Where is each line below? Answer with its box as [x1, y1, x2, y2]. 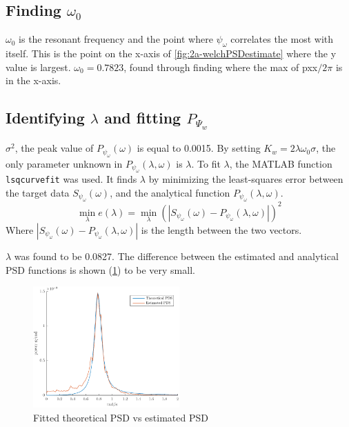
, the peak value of [14, 141, 94, 155]
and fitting [104, 107, 181, 128]
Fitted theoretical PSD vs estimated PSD [33, 410, 208, 424]
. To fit [191, 156, 221, 170]
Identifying [6, 107, 85, 128]
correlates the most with [230, 32, 334, 46]
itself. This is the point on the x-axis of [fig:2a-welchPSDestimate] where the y [6, 46, 337, 60]
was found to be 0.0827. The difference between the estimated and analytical [14, 248, 339, 263]
